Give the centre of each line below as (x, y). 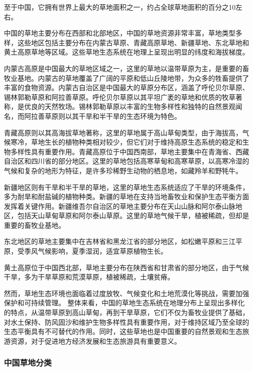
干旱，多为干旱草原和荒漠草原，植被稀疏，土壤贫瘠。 (89, 277)
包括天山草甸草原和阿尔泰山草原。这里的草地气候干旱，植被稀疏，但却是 (133, 215)
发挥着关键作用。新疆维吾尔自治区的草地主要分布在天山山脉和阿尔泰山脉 (120, 206)
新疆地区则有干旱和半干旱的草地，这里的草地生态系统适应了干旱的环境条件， (126, 187)
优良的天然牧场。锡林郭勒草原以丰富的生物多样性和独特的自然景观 (130, 106)
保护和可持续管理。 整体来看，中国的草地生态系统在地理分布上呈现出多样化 (124, 303)
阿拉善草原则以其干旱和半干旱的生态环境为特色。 (102, 116)
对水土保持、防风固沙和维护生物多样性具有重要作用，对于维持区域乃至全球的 (126, 322)
